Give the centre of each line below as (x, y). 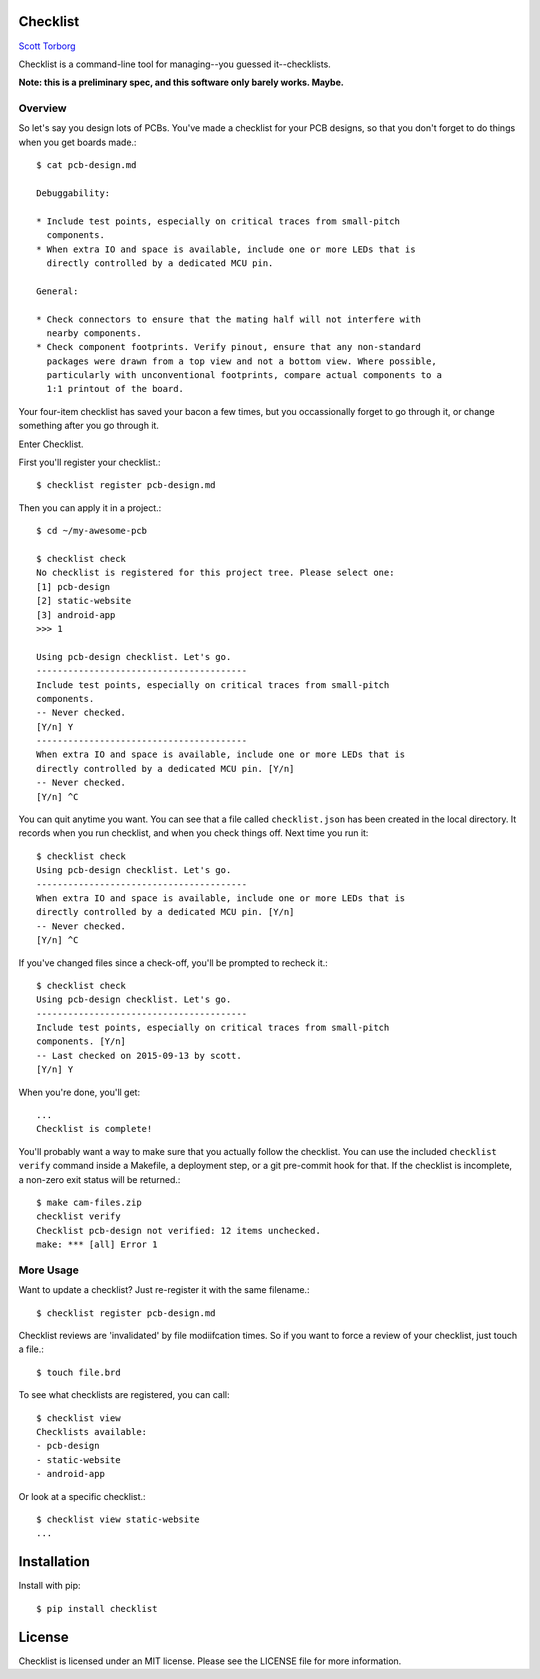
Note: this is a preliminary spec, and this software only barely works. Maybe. (181, 82)
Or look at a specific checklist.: (82, 1496)
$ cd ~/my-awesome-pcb (92, 531)
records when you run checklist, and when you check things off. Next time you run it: (193, 833)
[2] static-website (84, 601)
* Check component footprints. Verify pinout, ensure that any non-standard (229, 347)
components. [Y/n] (81, 1041)
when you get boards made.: (77, 142)
